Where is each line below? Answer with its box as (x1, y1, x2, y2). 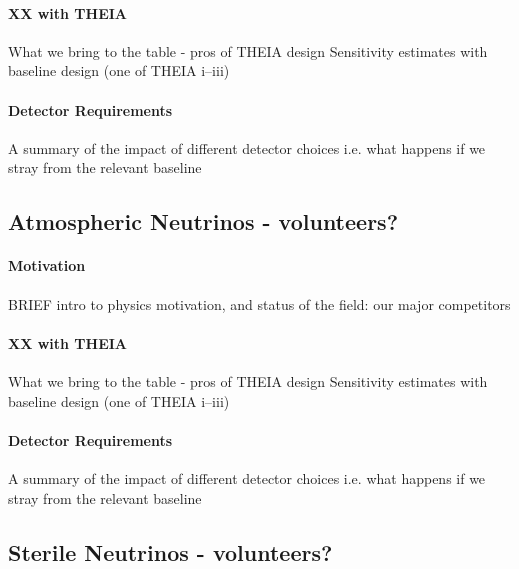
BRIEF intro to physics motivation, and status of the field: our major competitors (8, 293, 511, 314)
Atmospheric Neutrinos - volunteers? (8, 206, 399, 237)
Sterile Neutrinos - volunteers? (8, 536, 333, 567)
